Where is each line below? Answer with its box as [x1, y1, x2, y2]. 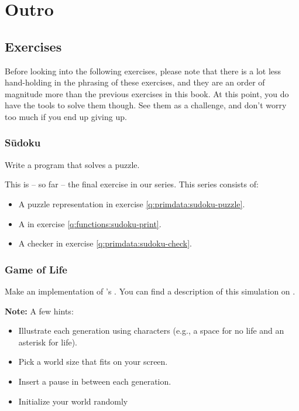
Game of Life [5, 262, 67, 276]
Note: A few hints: [5, 304, 74, 317]
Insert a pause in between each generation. [18, 375, 171, 387]
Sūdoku [5, 135, 41, 150]
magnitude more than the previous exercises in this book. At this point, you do [5, 87, 289, 100]
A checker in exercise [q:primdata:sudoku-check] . [18, 237, 193, 249]
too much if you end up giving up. [5, 110, 127, 122]
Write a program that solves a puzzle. [5, 158, 140, 170]
